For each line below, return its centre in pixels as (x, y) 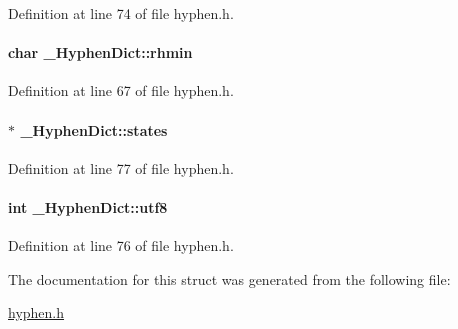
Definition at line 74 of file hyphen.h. (121, 13)
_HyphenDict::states (94, 129)
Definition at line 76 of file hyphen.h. (121, 245)
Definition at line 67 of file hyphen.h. (121, 90)
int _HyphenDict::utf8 (88, 206)
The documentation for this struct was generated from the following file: (229, 278)
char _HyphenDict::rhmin (100, 52)
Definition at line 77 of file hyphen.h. (121, 167)
